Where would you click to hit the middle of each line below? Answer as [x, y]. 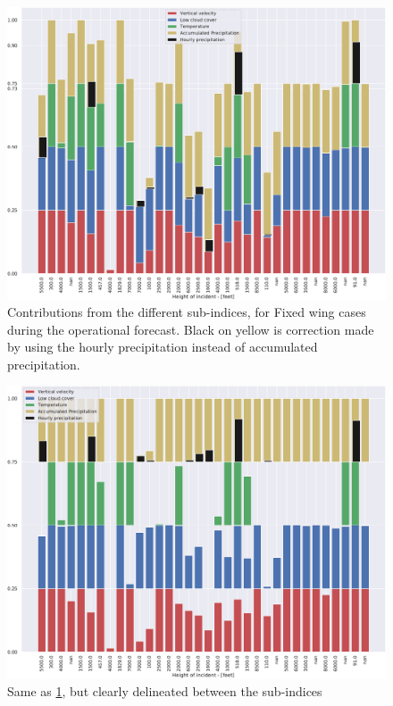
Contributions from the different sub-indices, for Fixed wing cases [187, 312]
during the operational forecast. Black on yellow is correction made [191, 329]
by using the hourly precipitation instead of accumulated [163, 347]
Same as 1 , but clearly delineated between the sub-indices [165, 690]
